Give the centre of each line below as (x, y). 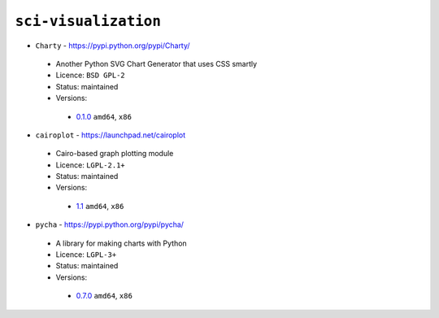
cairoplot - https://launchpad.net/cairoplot (111, 135)
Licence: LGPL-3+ (86, 255)
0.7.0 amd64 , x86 (104, 296)
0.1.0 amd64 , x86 (104, 116)
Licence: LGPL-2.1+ (90, 165)
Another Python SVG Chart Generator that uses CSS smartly (156, 63)
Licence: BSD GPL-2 (90, 75)
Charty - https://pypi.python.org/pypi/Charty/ (113, 46)
